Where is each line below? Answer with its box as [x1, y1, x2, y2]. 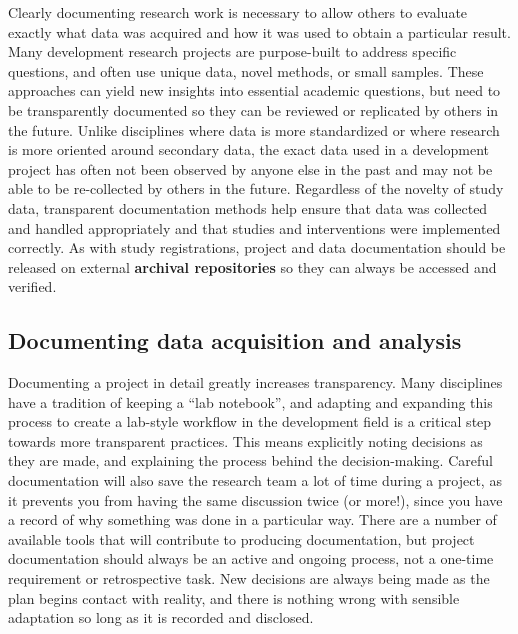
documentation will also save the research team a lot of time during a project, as [8, 470, 502, 491]
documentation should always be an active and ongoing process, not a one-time [8, 548, 494, 569]
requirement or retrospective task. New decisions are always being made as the [8, 568, 490, 589]
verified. [8, 276, 57, 297]
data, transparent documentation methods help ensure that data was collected [8, 197, 488, 218]
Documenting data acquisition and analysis [8, 325, 462, 356]
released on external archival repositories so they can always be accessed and [8, 256, 497, 277]
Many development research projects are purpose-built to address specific [8, 41, 457, 62]
